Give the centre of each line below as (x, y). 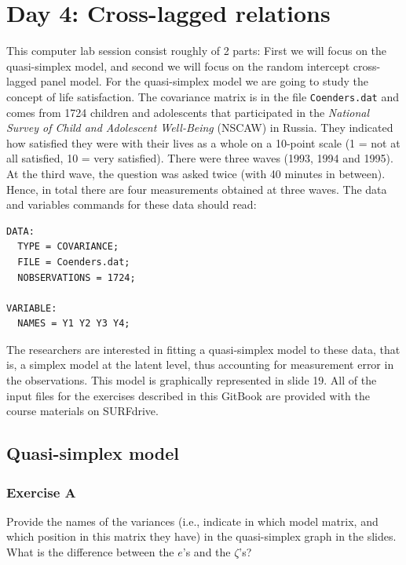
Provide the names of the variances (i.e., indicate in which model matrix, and (192, 521)
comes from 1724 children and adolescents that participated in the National (188, 112)
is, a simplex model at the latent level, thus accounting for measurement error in (200, 365)
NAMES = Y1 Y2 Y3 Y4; (74, 324)
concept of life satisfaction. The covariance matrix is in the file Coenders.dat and (203, 96)
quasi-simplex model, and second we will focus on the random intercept (178, 66)
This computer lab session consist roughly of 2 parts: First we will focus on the (197, 51)
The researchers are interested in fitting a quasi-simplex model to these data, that (203, 349)
